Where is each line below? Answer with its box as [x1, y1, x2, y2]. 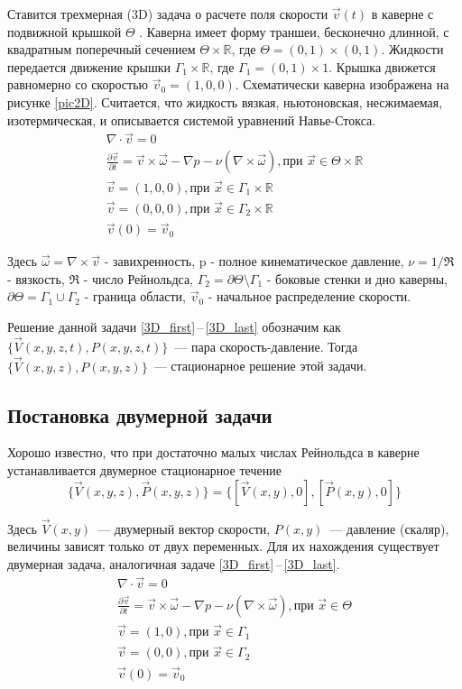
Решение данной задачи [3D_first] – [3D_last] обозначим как [7, 317, 341, 335]
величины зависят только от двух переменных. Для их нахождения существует [7, 537, 439, 556]
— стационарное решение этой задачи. [153, 356, 367, 375]
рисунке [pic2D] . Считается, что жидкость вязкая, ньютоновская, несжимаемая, [7, 92, 443, 111]
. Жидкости [381, 40, 444, 59]
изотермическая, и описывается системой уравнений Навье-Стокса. [7, 110, 376, 129]
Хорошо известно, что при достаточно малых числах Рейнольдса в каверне [7, 443, 420, 462]
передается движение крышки [7, 57, 171, 76]
